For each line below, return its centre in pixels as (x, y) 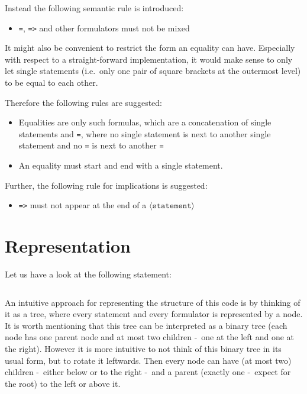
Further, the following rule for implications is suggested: (106, 185)
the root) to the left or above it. (63, 383)
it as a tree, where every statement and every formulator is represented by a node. (154, 314)
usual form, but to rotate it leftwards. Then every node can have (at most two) (148, 360)
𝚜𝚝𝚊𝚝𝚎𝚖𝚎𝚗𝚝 (172, 206)
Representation (68, 246)
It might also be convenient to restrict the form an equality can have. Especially (150, 48)
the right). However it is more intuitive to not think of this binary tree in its (143, 349)
